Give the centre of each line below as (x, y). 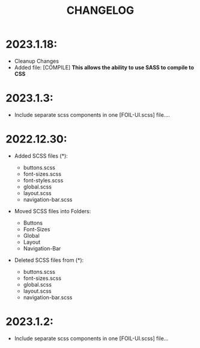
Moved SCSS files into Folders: (53, 211)
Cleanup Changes (37, 61)
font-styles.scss (43, 180)
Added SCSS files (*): (41, 156)
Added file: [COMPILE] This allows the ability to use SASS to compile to (104, 67)
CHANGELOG (100, 11)
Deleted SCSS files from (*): (49, 260)
